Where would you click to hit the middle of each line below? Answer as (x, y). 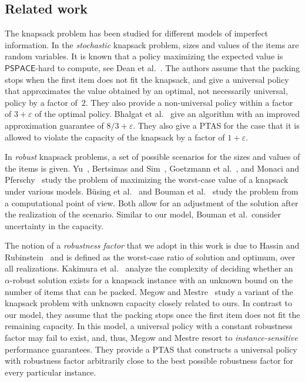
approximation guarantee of (54, 125)
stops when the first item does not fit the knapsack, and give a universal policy (147, 79)
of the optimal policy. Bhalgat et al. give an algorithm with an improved (167, 114)
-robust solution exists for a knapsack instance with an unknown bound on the (151, 280)
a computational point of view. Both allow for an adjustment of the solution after (152, 202)
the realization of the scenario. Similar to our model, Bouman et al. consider (143, 214)
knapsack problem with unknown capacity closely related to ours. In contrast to (148, 303)
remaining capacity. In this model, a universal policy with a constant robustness (149, 326)
